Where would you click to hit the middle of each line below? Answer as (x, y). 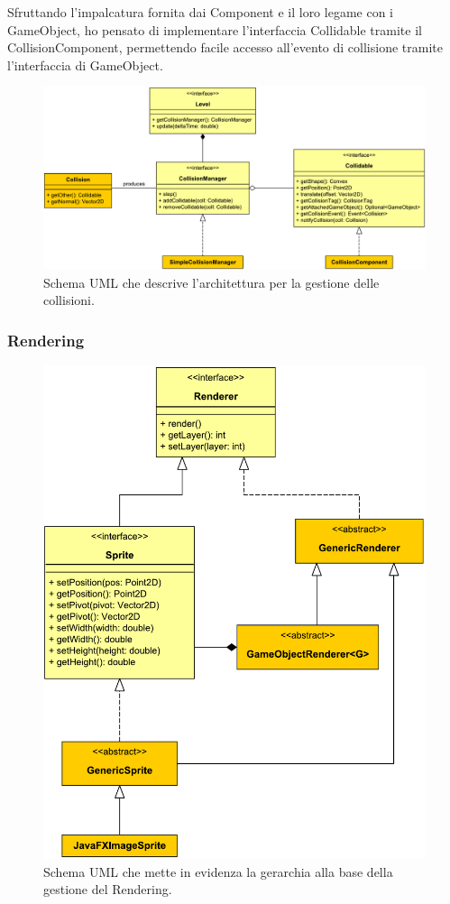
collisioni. (69, 300)
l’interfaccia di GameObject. (85, 65)
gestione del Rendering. (108, 889)
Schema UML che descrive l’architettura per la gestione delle (211, 282)
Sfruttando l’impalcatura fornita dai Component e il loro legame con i (200, 12)
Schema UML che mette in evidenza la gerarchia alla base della (218, 871)
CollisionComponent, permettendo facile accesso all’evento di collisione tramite (225, 47)
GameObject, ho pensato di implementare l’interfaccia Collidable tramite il (215, 29)
